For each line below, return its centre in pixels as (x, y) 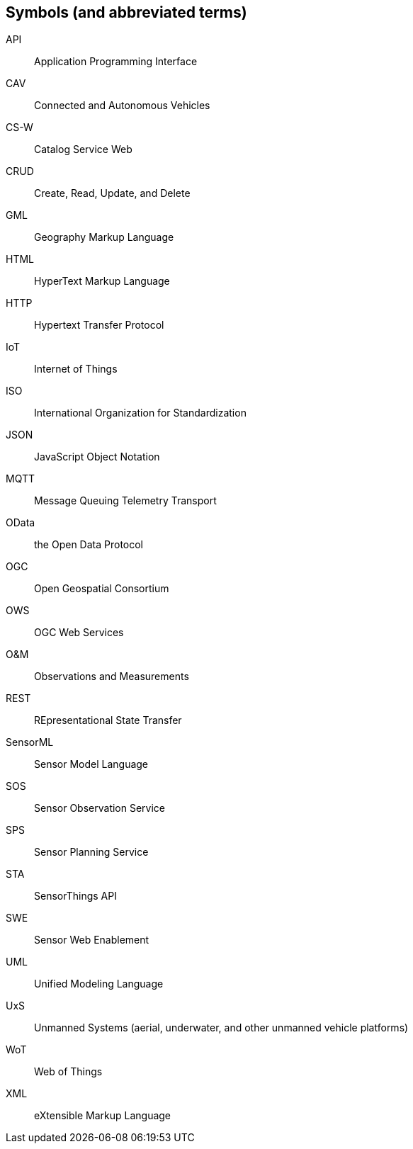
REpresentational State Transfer (108, 720)
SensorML (30, 742)
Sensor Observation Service (100, 808)
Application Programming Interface (116, 62)
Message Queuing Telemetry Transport (125, 501)
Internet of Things (76, 369)
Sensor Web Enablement (92, 940)
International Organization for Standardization (140, 413)
